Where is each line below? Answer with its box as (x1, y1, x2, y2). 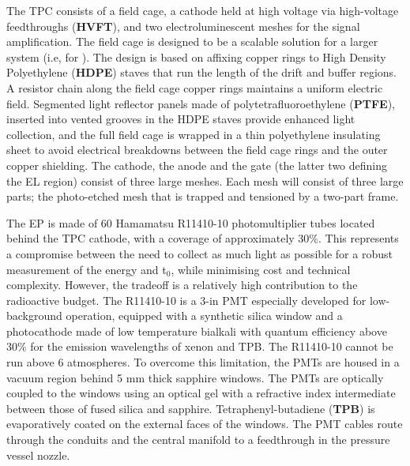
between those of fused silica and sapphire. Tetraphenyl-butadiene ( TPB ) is (6, 400, 375, 416)
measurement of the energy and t (6, 261, 167, 277)
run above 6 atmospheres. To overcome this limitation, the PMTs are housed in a (6, 354, 400, 370)
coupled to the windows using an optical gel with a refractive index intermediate (6, 385, 396, 401)
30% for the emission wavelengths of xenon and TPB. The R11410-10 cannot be (6, 338, 393, 355)
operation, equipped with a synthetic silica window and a (66, 307, 343, 324)
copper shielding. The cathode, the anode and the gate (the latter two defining (6, 156, 388, 173)
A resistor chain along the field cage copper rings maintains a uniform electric (6, 79, 383, 96)
